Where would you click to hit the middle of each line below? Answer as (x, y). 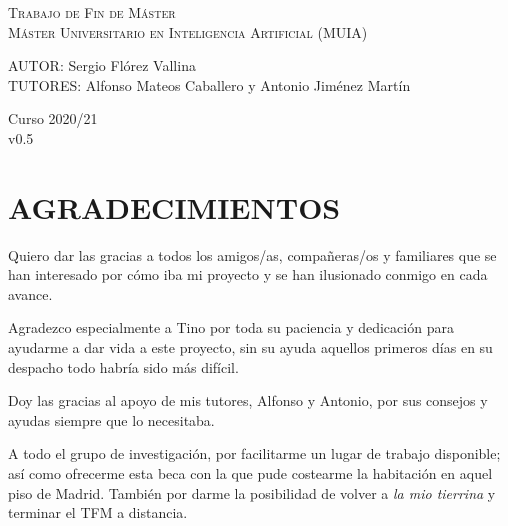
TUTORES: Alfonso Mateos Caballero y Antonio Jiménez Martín (209, 84)
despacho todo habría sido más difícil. (123, 366)
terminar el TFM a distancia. (98, 512)
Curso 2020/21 (53, 118)
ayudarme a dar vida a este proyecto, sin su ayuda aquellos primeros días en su (250, 347)
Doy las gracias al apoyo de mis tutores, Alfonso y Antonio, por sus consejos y (248, 400)
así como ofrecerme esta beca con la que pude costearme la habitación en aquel (250, 473)
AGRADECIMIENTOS (174, 206)
